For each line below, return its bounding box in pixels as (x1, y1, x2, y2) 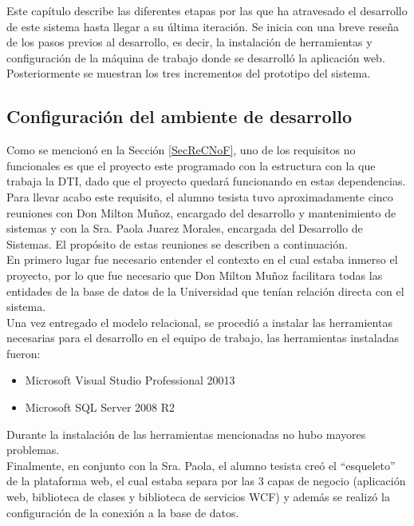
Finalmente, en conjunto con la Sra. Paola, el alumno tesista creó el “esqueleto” (6, 456, 396, 473)
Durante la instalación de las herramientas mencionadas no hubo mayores (6, 425, 366, 442)
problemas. (6, 441, 60, 458)
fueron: (6, 345, 41, 361)
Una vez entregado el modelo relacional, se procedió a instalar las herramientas (6, 313, 392, 330)
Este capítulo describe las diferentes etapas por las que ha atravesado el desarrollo (6, 2, 408, 18)
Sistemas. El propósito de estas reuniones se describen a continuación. (6, 235, 348, 252)
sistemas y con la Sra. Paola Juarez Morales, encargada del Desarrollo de (6, 220, 363, 237)
